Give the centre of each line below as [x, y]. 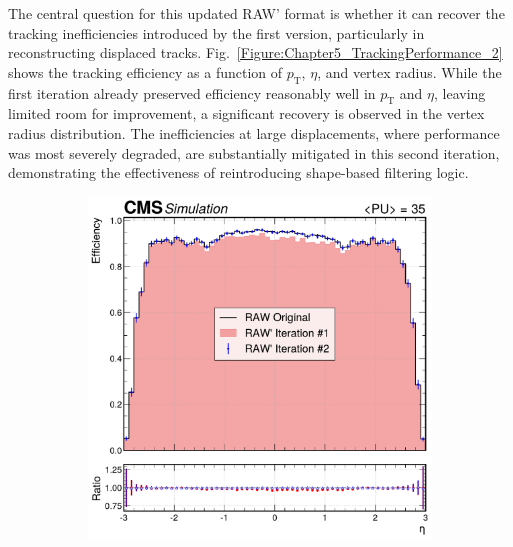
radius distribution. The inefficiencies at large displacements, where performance [254, 132]
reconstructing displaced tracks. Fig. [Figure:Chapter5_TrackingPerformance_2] [255, 52]
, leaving [460, 92]
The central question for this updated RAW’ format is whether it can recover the [256, 13]
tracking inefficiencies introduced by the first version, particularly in [216, 32]
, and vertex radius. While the [409, 71]
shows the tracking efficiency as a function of [145, 71]
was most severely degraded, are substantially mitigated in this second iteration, [254, 152]
